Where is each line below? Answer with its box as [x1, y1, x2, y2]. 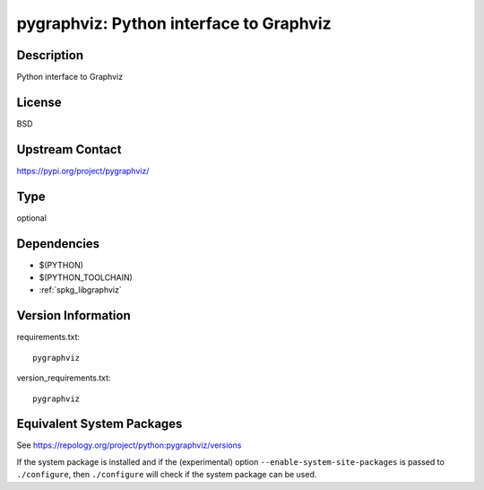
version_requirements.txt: [16, 372, 111, 383]
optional [16, 212, 47, 223]
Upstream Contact [16, 142, 122, 157]
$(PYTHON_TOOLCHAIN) [39, 272, 134, 283]
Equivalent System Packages [16, 416, 183, 432]
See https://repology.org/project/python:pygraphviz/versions [16, 440, 242, 451]
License [16, 94, 62, 109]
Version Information [16, 308, 131, 323]
